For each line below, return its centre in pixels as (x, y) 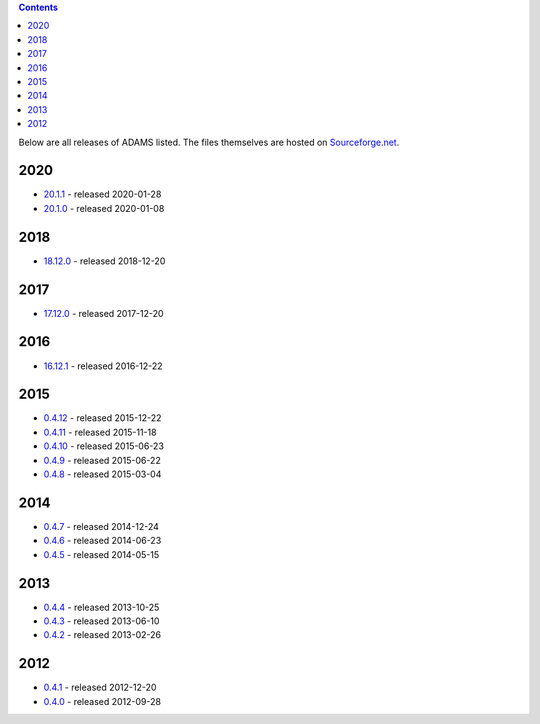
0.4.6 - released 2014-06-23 (102, 541)
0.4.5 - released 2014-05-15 (101, 554)
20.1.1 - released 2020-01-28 (102, 194)
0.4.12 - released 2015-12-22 (102, 418)
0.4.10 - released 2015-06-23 (104, 446)
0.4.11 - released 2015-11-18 (100, 432)
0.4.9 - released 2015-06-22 (102, 460)
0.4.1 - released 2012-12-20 (100, 687)
